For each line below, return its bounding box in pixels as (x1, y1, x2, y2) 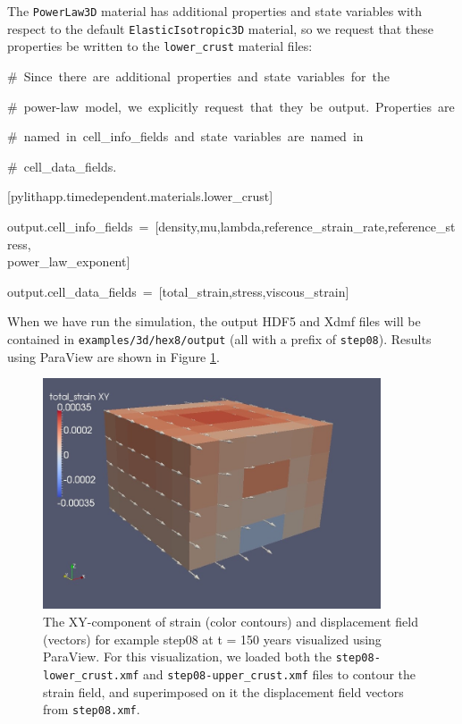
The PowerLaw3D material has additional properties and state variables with (7, 2, 423, 20)
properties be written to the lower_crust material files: (7, 37, 313, 55)
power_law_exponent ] (7, 252, 130, 271)
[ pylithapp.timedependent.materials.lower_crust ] (7, 187, 273, 206)
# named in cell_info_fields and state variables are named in (7, 127, 364, 146)
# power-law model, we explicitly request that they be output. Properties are (7, 97, 455, 115)
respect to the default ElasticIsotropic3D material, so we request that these (7, 19, 433, 38)
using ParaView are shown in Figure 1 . (7, 347, 220, 366)
